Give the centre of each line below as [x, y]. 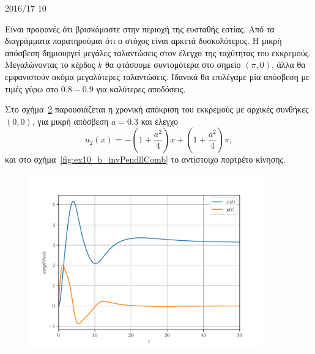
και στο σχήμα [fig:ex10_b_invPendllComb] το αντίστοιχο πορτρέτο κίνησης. [145, 159]
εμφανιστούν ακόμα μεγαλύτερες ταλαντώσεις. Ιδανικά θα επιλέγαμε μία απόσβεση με [157, 76]
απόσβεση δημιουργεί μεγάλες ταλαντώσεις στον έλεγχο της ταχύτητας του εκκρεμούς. [158, 52]
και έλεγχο [159, 121]
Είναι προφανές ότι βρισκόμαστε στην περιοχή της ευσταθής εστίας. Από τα [140, 28]
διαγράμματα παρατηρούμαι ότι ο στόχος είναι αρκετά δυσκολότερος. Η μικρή [143, 41]
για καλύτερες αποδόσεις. [141, 88]
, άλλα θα [288, 65]
